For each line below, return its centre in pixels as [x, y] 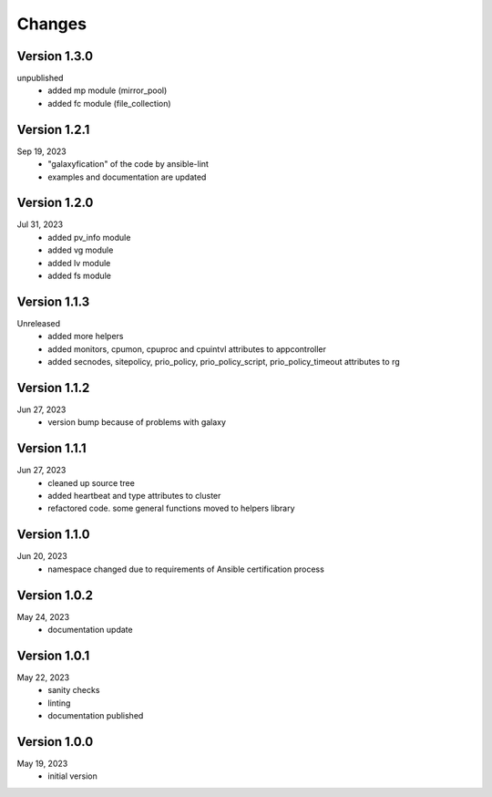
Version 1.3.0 [55, 56]
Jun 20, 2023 [42, 556]
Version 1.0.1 [53, 655]
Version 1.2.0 [55, 203]
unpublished [40, 78]
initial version [72, 776]
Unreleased [39, 323]
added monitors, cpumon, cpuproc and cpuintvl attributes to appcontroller [187, 349]
